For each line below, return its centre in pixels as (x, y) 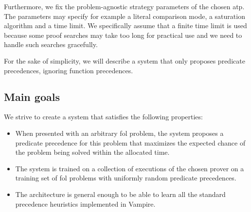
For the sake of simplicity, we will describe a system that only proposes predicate (125, 60)
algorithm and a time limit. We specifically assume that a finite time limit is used (125, 25)
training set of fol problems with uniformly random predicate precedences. (126, 178)
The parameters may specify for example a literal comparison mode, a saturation (125, 16)
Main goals (32, 96)
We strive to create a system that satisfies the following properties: (103, 117)
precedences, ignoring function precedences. (69, 70)
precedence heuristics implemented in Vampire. (85, 204)
